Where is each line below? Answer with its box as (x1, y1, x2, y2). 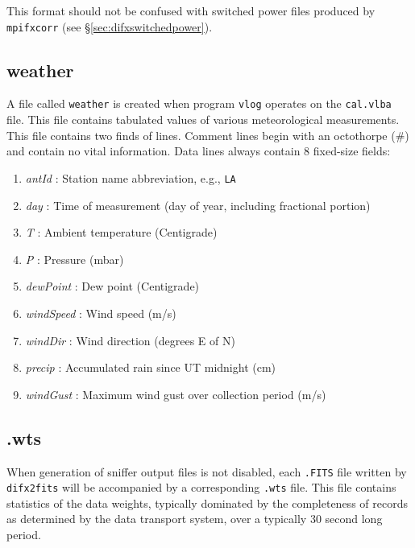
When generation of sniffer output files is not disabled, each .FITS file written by (6, 463, 407, 480)
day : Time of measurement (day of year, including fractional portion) (25, 196, 371, 213)
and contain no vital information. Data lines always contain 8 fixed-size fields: (6, 142, 391, 159)
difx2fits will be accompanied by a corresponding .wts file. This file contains (6, 479, 396, 496)
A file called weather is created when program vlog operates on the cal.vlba (6, 95, 392, 112)
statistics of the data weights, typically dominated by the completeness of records (6, 494, 408, 511)
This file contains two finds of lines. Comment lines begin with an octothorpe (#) (6, 126, 409, 143)
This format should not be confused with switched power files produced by (6, 2, 376, 19)
